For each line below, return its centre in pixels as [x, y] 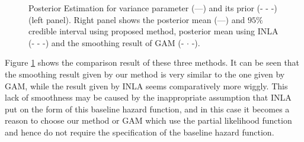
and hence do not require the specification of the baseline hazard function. [140, 132]
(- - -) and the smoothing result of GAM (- [106, 42]
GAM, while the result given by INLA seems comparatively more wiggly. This [146, 85]
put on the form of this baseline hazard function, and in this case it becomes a [147, 109]
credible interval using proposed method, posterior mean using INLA [153, 31]
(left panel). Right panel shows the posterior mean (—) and [137, 19]
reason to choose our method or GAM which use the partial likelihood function [148, 120]
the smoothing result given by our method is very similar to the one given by [145, 74]
